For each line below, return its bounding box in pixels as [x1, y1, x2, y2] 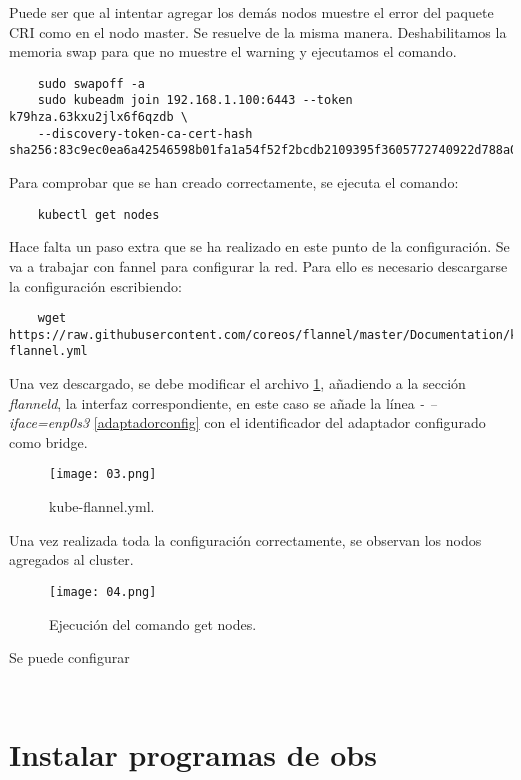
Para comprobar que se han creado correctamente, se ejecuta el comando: [9, 172, 459, 193]
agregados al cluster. [9, 549, 134, 570]
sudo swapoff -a [37, 76, 146, 91]
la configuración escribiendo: [9, 275, 182, 296]
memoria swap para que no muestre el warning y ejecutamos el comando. [9, 41, 457, 62]
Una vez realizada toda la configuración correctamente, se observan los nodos [9, 529, 482, 550]
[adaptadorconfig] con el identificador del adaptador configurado [93, 412, 486, 433]
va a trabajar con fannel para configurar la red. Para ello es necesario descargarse [9, 255, 508, 276]
